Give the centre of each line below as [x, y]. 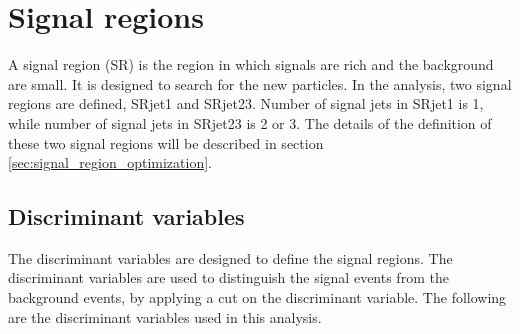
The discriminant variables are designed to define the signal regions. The [230, 257]
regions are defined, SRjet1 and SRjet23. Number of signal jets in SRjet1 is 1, [246, 103]
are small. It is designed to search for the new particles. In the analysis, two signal [260, 83]
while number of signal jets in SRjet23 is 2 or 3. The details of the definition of [250, 122]
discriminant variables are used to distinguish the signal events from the [228, 277]
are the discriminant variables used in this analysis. [165, 316]
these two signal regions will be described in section [166, 142]
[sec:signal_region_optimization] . [110, 162]
